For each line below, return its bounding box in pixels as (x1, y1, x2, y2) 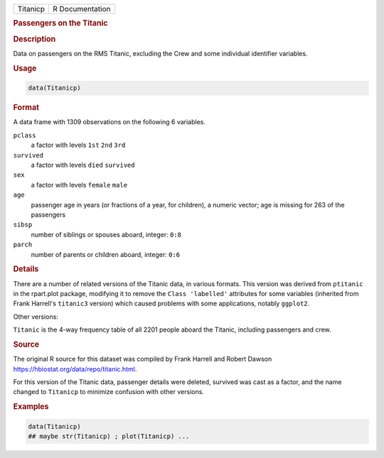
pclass (13, 131, 36, 139)
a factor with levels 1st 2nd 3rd (31, 141, 126, 149)
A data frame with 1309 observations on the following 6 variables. (13, 118, 206, 126)
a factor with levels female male (31, 180, 128, 189)
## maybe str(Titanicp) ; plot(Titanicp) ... (28, 432, 190, 440)
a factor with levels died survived (31, 160, 135, 169)
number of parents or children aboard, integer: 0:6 (31, 250, 181, 258)
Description (13, 34, 56, 44)
